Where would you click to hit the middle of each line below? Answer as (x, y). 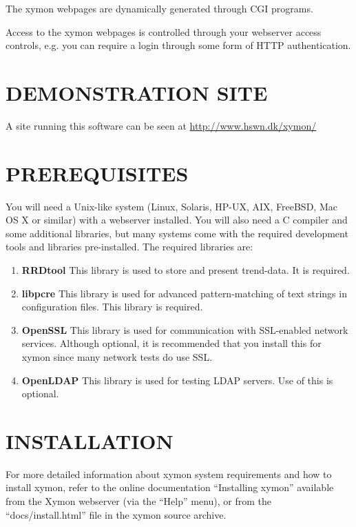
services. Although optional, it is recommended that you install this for (171, 343)
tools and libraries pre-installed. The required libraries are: (129, 247)
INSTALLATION (90, 440)
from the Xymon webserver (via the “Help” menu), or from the (139, 501)
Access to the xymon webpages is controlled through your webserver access (164, 31)
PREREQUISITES (97, 173)
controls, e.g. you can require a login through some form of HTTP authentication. (178, 45)
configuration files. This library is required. (112, 307)
